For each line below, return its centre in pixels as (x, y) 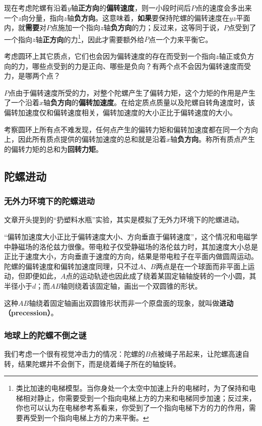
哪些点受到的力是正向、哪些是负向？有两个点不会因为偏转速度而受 (141, 66)
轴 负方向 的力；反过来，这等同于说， (163, 27)
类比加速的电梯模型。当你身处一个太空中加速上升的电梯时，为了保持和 (132, 388)
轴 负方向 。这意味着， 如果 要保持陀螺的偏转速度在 (148, 17)
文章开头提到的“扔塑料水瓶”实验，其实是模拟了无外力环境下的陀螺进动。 (124, 220)
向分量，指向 (43, 17)
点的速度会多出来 (223, 8)
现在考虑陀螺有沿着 (36, 8)
